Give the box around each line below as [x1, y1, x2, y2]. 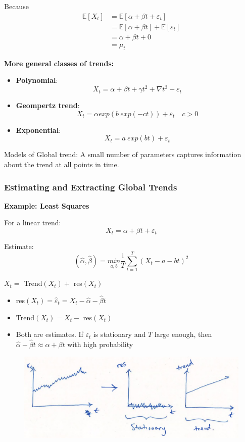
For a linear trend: [4, 217, 61, 228]
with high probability [67, 338, 133, 349]
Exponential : [16, 124, 61, 135]
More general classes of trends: [4, 58, 114, 68]
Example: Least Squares [4, 200, 89, 211]
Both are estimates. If [16, 329, 83, 339]
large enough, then [154, 329, 212, 339]
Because [4, 1, 29, 11]
